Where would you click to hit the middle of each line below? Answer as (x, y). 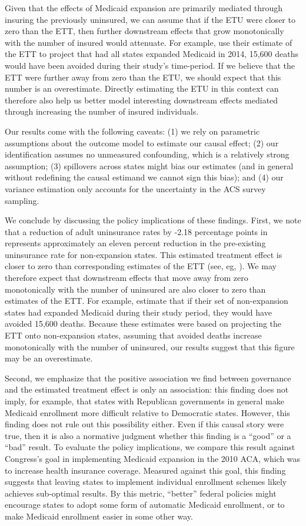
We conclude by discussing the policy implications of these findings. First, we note (153, 220)
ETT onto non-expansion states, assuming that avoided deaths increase (133, 335)
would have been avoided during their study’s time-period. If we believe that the (150, 65)
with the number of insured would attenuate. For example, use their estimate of (149, 42)
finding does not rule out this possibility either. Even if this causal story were (144, 424)
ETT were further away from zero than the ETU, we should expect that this (143, 77)
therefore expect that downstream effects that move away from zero (127, 278)
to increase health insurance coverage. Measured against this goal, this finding (145, 470)
